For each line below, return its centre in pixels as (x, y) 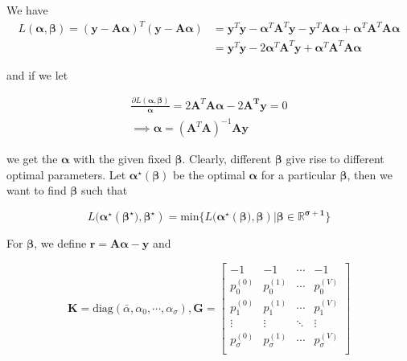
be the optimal (209, 174)
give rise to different (335, 159)
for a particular (298, 174)
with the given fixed (122, 159)
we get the (32, 159)
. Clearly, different (227, 159)
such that (105, 190)
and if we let (37, 74)
